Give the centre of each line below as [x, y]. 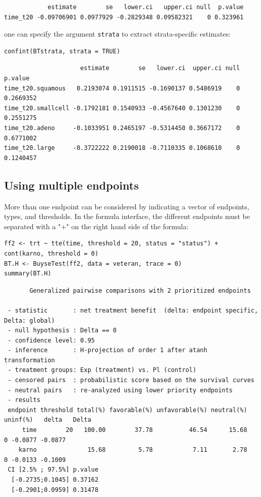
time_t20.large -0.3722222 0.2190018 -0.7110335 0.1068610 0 [122, 148]
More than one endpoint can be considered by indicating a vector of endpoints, [127, 206]
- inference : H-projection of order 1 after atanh [107, 350]
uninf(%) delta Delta [48, 420]
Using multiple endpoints [71, 185]
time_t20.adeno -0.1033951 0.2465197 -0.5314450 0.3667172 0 [122, 128]
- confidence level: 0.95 [51, 340]
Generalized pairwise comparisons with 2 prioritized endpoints [140, 290]
